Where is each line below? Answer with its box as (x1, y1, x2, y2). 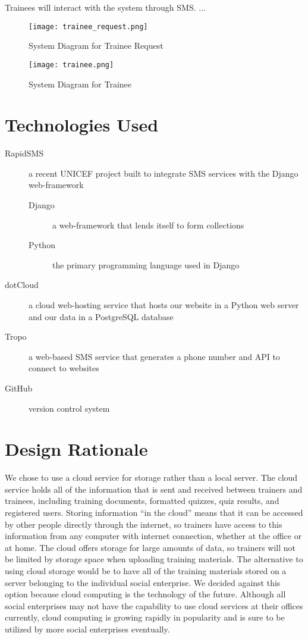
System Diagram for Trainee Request (29, 39, 164, 52)
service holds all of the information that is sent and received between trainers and (5, 483, 303, 495)
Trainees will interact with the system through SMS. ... (5, 1, 206, 13)
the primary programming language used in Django (52, 258, 240, 271)
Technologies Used (5, 112, 159, 137)
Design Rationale (5, 437, 148, 461)
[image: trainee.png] (29, 60, 114, 69)
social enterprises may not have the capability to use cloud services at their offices (5, 599, 303, 612)
